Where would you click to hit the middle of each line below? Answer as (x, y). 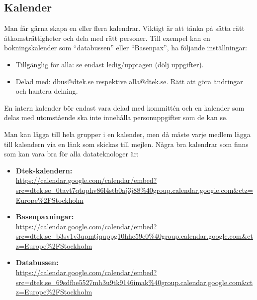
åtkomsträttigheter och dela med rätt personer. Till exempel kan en (107, 38)
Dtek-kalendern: (44, 170)
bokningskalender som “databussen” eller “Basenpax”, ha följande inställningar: (126, 48)
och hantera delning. (47, 91)
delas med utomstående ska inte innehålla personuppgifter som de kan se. (116, 117)
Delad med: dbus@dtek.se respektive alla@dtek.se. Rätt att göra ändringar (129, 81)
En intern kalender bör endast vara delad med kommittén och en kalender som (124, 107)
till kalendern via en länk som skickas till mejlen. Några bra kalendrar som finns (126, 144)
